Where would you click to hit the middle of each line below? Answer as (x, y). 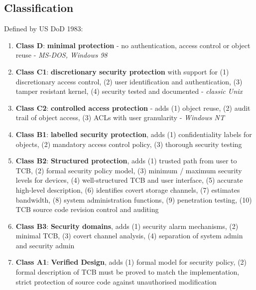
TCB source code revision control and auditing (87, 209)
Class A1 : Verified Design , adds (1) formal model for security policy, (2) (131, 262)
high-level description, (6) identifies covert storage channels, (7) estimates (128, 189)
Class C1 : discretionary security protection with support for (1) (122, 71)
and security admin (45, 245)
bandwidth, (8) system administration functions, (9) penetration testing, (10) (134, 199)
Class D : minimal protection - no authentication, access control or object (133, 45)
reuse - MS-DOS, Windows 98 (62, 55)
